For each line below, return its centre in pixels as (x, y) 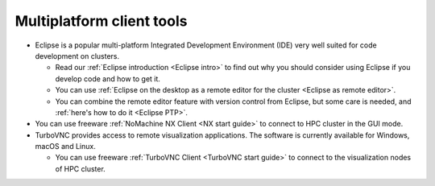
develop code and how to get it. (108, 79)
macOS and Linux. (65, 147)
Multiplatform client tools (101, 21)
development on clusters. (77, 56)
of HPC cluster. (81, 168)
